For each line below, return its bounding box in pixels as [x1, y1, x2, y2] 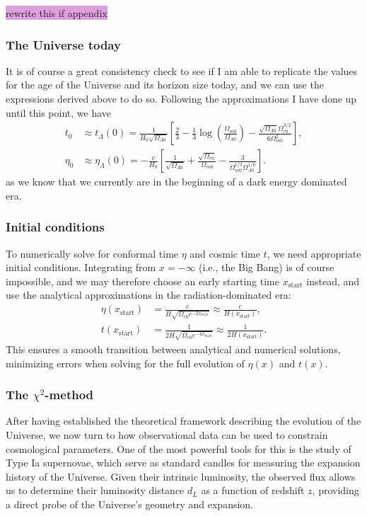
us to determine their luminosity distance [6, 483, 185, 498]
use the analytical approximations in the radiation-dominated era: [6, 287, 291, 302]
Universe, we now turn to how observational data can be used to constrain [6, 428, 328, 442]
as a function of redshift [201, 483, 305, 498]
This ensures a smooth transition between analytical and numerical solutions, [6, 342, 341, 357]
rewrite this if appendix [6, 6, 107, 20]
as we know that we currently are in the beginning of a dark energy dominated [6, 174, 347, 189]
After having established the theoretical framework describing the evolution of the [6, 413, 361, 428]
